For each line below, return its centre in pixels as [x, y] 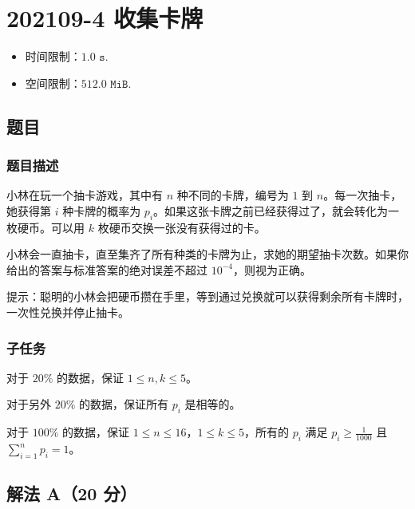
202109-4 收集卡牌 [105, 18]
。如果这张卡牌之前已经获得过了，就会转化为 [271, 210]
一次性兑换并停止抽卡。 [68, 312]
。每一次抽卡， [363, 195]
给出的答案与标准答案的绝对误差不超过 [107, 269]
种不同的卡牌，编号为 [233, 195]
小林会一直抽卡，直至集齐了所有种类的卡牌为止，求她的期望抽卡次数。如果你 [207, 254]
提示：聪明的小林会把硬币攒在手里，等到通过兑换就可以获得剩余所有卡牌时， [207, 296]
